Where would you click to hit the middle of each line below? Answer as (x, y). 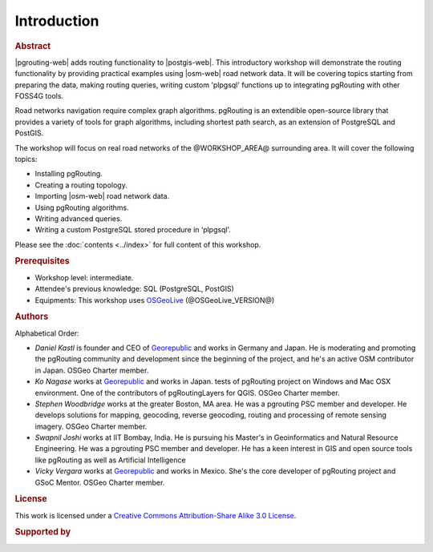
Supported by (43, 532)
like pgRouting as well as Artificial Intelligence (110, 460)
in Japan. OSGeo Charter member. (92, 370)
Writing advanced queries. (79, 218)
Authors (32, 316)
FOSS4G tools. (39, 95)
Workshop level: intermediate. (84, 277)
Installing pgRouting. (69, 174)
